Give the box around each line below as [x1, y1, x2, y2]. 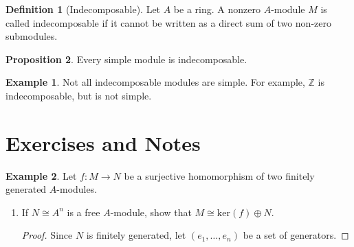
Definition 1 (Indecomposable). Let [5, 2, 161, 16]
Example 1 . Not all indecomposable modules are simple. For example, [5, 75, 305, 89]
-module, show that [110, 204, 192, 219]
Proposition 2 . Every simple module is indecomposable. [5, 51, 247, 66]
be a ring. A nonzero [173, 2, 261, 16]
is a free [67, 204, 100, 219]
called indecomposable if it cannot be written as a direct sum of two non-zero [5, 15, 331, 30]
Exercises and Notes [5, 128, 201, 156]
